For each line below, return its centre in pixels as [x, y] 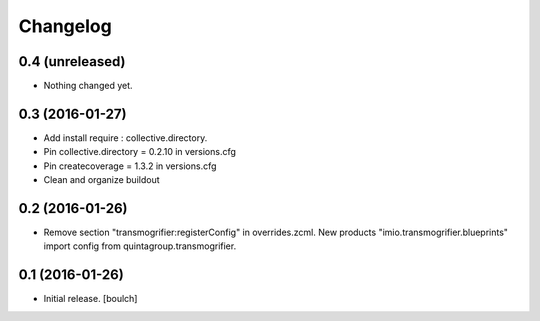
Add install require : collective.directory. [125, 137]
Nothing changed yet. [88, 86]
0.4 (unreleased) [72, 61]
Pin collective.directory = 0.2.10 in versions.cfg [140, 152]
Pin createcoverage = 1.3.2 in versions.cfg [130, 166]
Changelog [65, 26]
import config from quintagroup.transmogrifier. [140, 246]
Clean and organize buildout [101, 180]
